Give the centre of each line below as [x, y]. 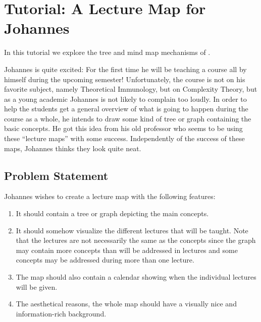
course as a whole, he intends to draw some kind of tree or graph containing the [128, 118]
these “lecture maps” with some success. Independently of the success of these [124, 138]
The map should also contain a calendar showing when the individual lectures [136, 277]
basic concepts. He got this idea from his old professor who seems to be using [123, 128]
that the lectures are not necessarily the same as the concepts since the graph [136, 240]
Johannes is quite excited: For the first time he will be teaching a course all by [125, 69]
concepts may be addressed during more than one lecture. [105, 260]
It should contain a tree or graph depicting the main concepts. [112, 213]
